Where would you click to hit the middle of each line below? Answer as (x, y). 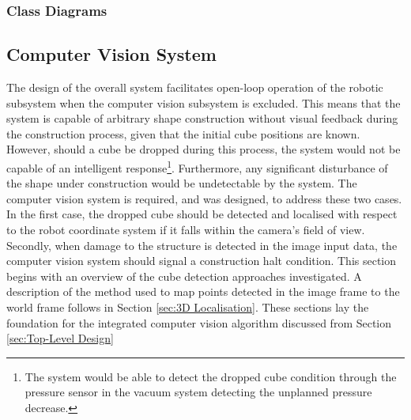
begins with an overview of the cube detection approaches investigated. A (184, 276)
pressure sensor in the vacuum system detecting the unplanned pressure (198, 392)
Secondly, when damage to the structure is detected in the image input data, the (202, 245)
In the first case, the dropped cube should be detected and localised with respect (202, 214)
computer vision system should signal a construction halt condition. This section (202, 261)
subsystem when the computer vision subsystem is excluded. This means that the (204, 102)
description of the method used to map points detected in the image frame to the (203, 291)
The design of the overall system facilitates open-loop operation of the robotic (195, 87)
